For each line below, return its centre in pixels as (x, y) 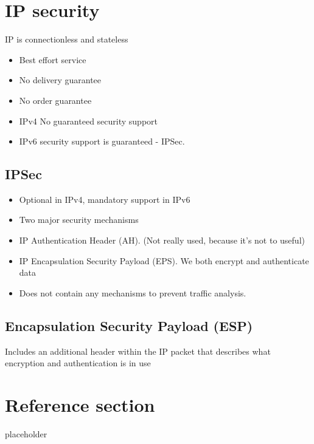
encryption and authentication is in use (78, 363)
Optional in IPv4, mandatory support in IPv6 (105, 199)
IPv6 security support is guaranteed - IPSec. (102, 141)
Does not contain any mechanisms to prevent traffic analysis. (133, 292)
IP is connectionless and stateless (67, 39)
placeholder (26, 433)
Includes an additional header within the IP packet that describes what (138, 351)
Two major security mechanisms (79, 220)
